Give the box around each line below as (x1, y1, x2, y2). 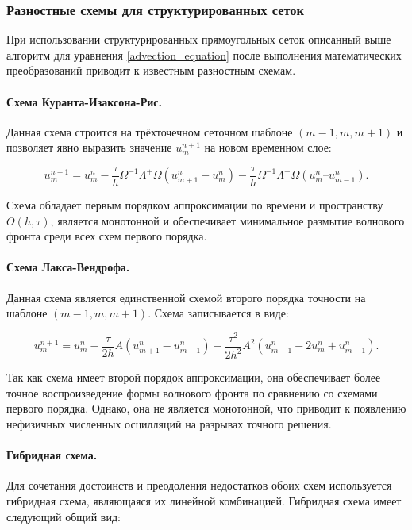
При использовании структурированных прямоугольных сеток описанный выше (6, 31, 391, 48)
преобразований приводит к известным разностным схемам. (6, 62, 296, 79)
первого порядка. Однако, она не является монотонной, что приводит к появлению (6, 400, 406, 417)
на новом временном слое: (204, 139, 332, 156)
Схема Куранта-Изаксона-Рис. (6, 93, 163, 109)
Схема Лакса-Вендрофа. (6, 259, 130, 275)
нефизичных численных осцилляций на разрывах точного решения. (6, 416, 332, 432)
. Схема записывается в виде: (148, 305, 289, 321)
